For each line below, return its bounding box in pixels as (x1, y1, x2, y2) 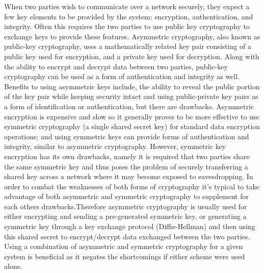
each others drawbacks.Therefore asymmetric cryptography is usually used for (4, 201, 247, 211)
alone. (4, 261, 22, 271)
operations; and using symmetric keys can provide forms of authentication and (4, 131, 249, 141)
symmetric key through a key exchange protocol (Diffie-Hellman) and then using (4, 221, 255, 232)
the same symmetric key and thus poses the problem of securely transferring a (4, 161, 248, 171)
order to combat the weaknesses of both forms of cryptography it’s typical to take (4, 181, 259, 191)
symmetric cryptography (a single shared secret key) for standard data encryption (4, 121, 260, 132)
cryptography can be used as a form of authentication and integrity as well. (4, 71, 240, 82)
